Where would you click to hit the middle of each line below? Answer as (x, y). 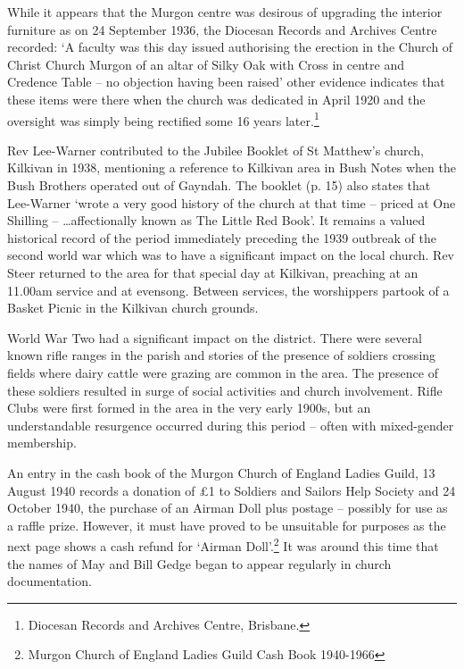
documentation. (50, 581)
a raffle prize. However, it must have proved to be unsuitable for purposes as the (227, 525)
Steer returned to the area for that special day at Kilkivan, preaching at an (213, 272)
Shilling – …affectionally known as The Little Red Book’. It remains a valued (216, 220)
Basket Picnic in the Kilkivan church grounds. (133, 308)
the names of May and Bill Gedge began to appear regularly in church (199, 563)
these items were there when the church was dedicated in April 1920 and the (216, 99)
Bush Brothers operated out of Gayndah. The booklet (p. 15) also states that (219, 185)
